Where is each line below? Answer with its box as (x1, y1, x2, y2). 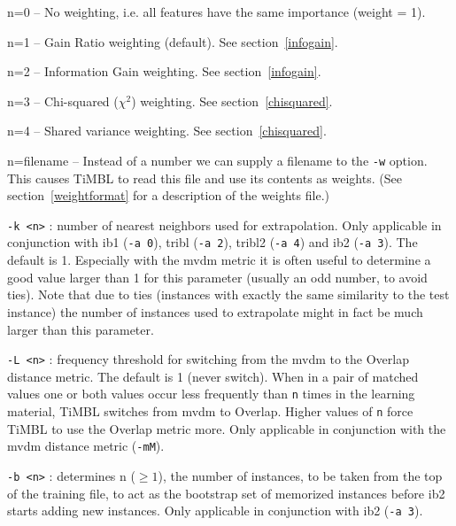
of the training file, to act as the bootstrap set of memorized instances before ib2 (7, 483, 445, 502)
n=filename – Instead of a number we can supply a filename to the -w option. (7, 151, 428, 169)
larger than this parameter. (7, 320, 154, 338)
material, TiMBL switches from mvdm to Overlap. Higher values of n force (7, 402, 413, 420)
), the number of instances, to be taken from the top (158, 466, 443, 484)
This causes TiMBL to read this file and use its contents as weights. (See (7, 168, 402, 187)
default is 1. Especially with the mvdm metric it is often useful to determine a (7, 251, 431, 269)
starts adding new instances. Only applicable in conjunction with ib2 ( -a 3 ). (7, 501, 423, 520)
